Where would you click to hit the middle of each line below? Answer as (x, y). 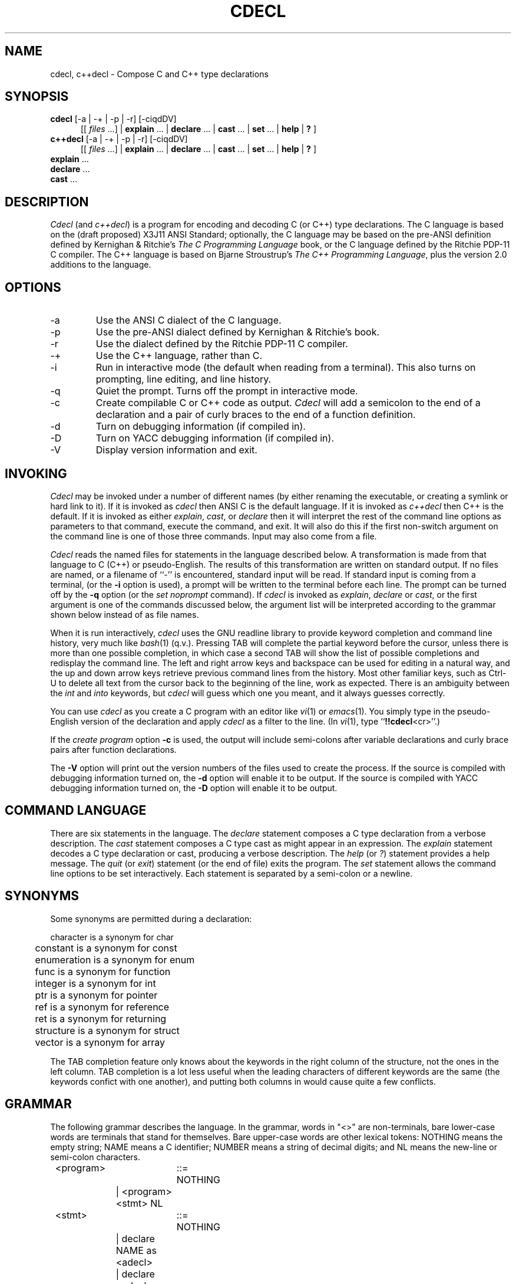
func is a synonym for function (103, 971)
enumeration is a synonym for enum (115, 959)
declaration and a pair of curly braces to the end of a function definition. (256, 415)
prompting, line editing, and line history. (183, 379)
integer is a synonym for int (95, 983)
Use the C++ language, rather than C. (179, 356)
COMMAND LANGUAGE (76, 811)
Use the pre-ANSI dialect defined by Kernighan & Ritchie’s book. (238, 332)
